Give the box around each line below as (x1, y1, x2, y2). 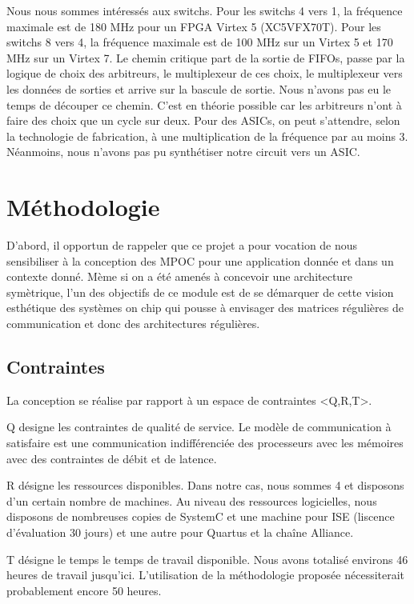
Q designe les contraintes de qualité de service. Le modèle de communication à (6, 418, 392, 435)
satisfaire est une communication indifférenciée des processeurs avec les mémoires (6, 434, 404, 451)
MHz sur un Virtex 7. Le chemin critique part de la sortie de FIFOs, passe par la (6, 49, 405, 66)
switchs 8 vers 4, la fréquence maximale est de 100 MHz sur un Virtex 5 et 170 (6, 34, 393, 50)
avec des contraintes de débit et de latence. (6, 450, 217, 466)
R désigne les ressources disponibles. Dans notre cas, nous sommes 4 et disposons (6, 477, 404, 494)
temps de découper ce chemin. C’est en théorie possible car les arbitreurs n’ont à (6, 96, 402, 113)
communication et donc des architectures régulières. (6, 315, 260, 332)
